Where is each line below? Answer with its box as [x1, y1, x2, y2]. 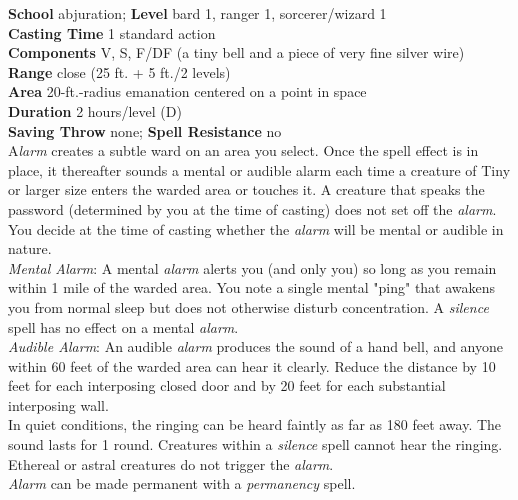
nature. [8, 238, 52, 259]
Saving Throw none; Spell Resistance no [8, 120, 282, 141]
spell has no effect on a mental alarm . [8, 316, 239, 337]
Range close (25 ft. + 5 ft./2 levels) [8, 61, 231, 82]
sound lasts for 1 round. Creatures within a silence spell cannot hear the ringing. [8, 434, 503, 455]
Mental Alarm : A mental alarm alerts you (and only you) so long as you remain [8, 257, 497, 278]
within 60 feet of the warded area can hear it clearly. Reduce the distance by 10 [8, 355, 496, 376]
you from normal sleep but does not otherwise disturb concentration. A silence [8, 296, 489, 317]
